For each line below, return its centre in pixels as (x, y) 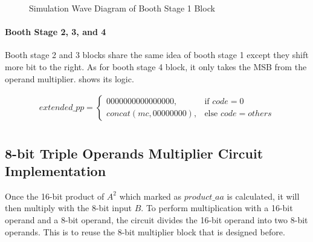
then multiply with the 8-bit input (69, 208)
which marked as (150, 196)
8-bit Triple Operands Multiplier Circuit (134, 153)
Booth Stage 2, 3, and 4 (56, 32)
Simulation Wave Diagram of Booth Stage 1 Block (122, 8)
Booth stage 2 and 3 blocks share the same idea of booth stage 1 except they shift (157, 55)
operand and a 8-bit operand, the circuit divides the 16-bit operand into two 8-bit (156, 220)
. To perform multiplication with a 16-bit (217, 208)
